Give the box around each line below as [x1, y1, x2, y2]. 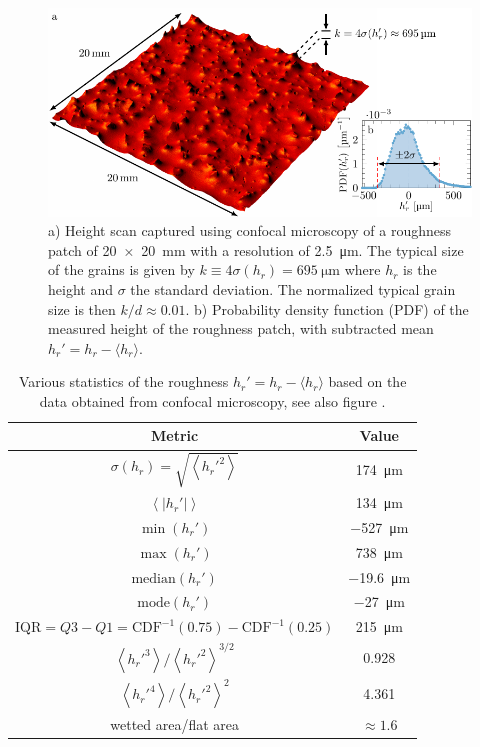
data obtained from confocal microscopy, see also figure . [39, 390, 386, 411]
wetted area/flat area [110, 713, 240, 734]
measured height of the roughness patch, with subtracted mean [48, 318, 434, 339]
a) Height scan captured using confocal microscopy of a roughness [48, 220, 451, 241]
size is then [48, 298, 116, 319]
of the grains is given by [48, 259, 195, 280]
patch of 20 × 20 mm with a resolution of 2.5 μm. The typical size [48, 239, 464, 260]
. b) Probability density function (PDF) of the [185, 298, 469, 319]
